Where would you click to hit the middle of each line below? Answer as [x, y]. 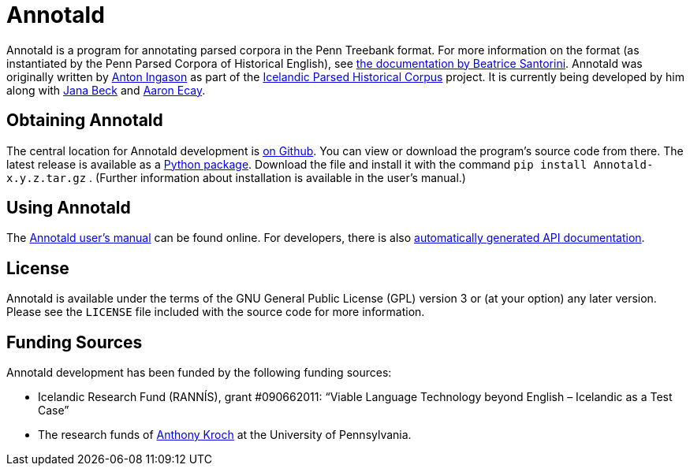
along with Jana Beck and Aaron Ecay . [106, 90]
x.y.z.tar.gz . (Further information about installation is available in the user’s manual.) [236, 177]
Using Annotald [69, 208]
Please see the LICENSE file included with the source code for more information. [216, 312]
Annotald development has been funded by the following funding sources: [199, 373]
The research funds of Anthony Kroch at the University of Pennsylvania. [225, 435]
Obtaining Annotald [85, 121]
